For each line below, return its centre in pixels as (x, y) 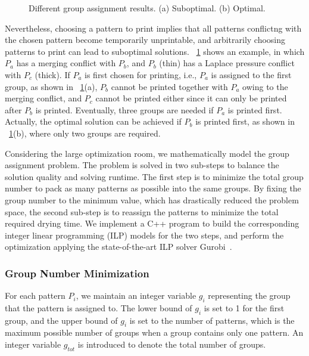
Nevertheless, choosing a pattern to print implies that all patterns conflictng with (153, 28)
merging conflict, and (43, 98)
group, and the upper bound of (61, 320)
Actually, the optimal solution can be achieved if (93, 121)
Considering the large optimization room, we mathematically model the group (147, 153)
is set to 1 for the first (244, 307)
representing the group (249, 295)
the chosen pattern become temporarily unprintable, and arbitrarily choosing (145, 40)
